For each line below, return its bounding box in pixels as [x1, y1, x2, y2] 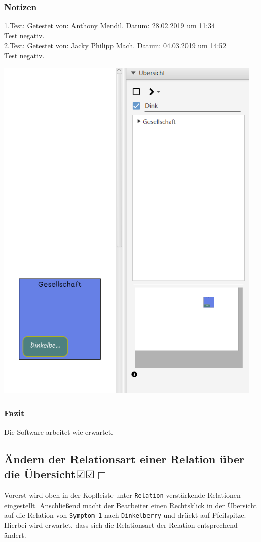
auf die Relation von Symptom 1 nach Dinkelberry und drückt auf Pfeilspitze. [4, 510, 246, 520]
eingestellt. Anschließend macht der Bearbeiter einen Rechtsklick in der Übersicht [4, 499, 257, 510]
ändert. [4, 529, 26, 540]
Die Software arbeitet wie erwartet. [4, 426, 113, 437]
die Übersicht [4, 466, 76, 482]
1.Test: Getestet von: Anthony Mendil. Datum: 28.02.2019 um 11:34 [4, 20, 215, 31]
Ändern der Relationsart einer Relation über [4, 451, 244, 467]
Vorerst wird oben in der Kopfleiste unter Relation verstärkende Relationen [4, 490, 241, 500]
